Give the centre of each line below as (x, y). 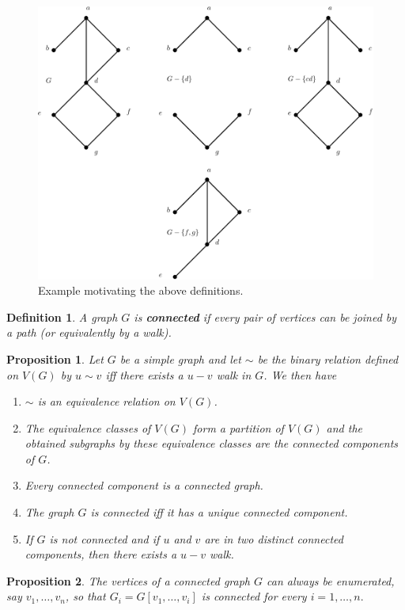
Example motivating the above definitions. (141, 290)
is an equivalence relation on (106, 401)
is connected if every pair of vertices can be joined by (265, 316)
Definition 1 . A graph (62, 316)
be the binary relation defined (328, 358)
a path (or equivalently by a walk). (89, 332)
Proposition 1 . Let (55, 358)
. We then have (300, 374)
